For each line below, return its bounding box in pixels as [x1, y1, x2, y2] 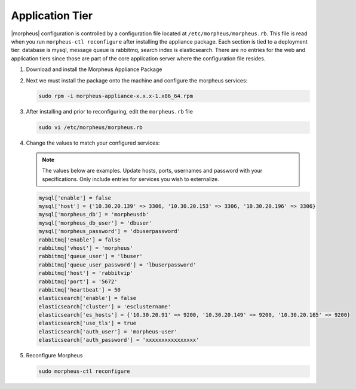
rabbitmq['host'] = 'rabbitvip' [38, 269, 134, 277]
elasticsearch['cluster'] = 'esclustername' [38, 303, 171, 310]
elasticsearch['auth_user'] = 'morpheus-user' [38, 328, 177, 335]
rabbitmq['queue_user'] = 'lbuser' [38, 253, 143, 260]
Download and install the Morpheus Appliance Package [26, 66, 162, 73]
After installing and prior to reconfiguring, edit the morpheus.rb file [26, 108, 194, 115]
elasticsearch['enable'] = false [38, 295, 137, 302]
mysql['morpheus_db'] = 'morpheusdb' [38, 211, 149, 218]
